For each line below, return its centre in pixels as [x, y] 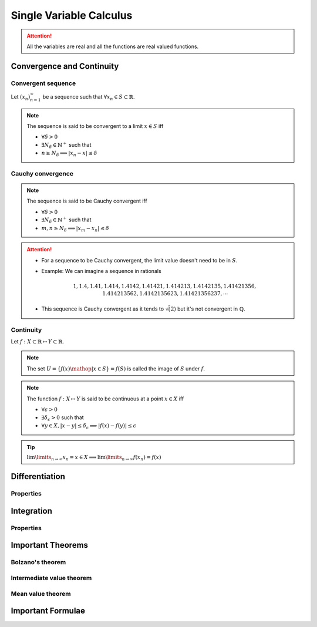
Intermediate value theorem [51, 578]
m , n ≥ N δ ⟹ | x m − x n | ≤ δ [75, 229]
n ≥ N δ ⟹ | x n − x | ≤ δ [69, 154]
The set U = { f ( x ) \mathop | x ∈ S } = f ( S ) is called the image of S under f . [116, 368]
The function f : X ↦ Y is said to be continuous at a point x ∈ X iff [105, 399]
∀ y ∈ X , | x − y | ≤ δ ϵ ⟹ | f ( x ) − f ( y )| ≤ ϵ [89, 427]
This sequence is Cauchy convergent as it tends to [103, 309]
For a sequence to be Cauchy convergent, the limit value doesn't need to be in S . [139, 260]
